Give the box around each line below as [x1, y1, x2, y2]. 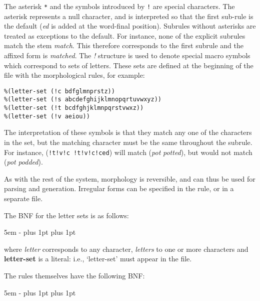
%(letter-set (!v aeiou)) [4, 112, 90, 120]
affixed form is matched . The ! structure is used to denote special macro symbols [4, 50, 250, 61]
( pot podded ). [4, 157, 43, 167]
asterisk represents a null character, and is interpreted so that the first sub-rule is [4, 11, 253, 21]
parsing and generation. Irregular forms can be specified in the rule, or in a [4, 183, 234, 194]
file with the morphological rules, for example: [4, 70, 145, 80]
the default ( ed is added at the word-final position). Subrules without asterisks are [4, 21, 256, 31]
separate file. [4, 193, 43, 204]
